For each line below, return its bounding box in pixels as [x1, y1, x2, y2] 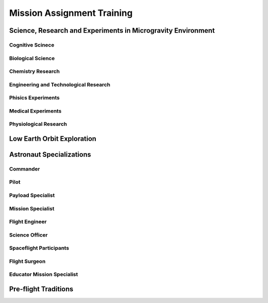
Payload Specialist [9, 192, 55, 199]
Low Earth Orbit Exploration [9, 134, 97, 143]
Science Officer [9, 231, 48, 238]
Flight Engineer [9, 218, 47, 225]
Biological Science [9, 55, 55, 61]
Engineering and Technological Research [9, 81, 111, 88]
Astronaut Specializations [9, 150, 91, 159]
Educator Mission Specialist [9, 271, 78, 278]
